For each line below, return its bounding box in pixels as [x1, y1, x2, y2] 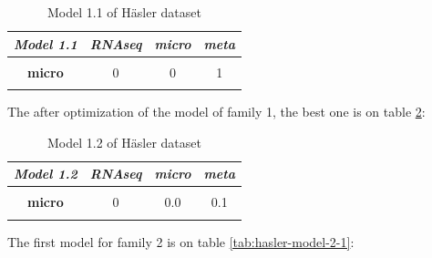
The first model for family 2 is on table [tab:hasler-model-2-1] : [7, 232, 355, 251]
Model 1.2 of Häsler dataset [46, 132, 201, 151]
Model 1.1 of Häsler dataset [46, 3, 201, 21]
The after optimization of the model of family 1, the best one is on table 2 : [7, 102, 426, 121]
